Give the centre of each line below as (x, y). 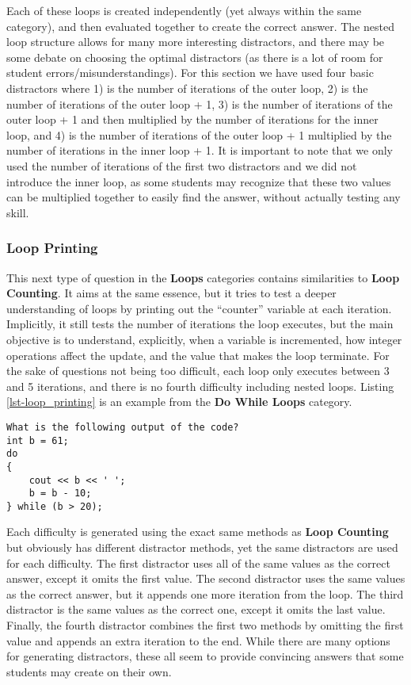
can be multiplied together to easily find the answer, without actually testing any (204, 197)
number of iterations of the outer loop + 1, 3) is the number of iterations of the (200, 103)
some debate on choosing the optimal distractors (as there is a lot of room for (195, 57)
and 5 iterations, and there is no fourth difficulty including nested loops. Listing (200, 386)
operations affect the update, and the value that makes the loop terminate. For (198, 355)
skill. (18, 212)
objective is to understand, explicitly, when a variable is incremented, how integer (204, 339)
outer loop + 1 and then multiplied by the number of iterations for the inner (192, 119)
